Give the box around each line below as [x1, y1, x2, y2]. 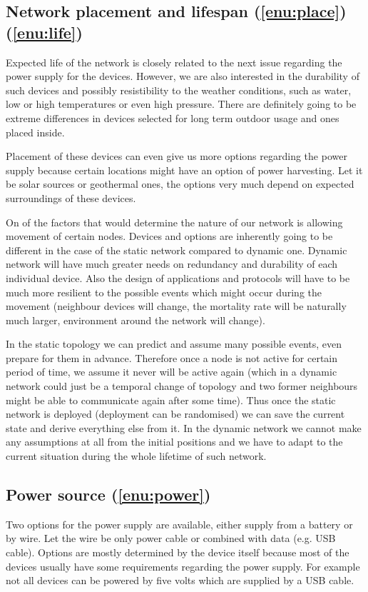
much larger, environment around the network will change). [6, 312, 265, 327]
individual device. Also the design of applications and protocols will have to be [6, 270, 350, 285]
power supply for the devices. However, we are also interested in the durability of [6, 69, 359, 84]
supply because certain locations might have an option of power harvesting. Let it [6, 162, 363, 177]
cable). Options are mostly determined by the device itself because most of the [6, 545, 349, 560]
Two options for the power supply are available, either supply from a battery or [6, 516, 353, 531]
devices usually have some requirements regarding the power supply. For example [6, 558, 360, 573]
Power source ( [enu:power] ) [6, 483, 211, 506]
